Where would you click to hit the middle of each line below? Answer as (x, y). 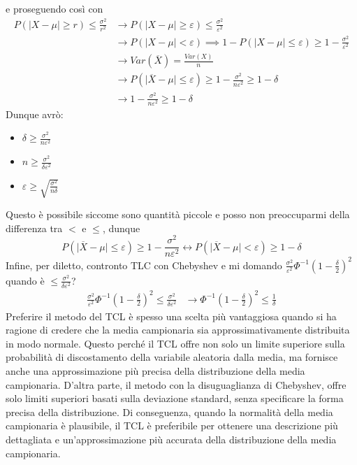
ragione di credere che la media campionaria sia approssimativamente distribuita (178, 330)
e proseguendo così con (54, 8)
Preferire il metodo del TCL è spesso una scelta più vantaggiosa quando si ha (171, 316)
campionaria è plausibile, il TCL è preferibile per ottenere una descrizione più (172, 425)
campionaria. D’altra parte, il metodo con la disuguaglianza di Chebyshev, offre (176, 384)
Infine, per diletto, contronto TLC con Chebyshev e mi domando (144, 265)
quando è (25, 280)
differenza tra (34, 228)
